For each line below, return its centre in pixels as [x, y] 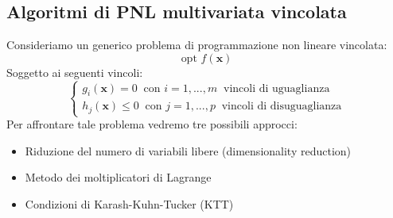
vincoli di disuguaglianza [282, 107]
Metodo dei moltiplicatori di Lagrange [118, 177]
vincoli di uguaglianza [276, 88]
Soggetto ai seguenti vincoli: [75, 72]
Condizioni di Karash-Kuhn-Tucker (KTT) [129, 203]
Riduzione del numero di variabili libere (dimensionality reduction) [188, 150]
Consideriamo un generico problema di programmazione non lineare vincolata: [197, 45]
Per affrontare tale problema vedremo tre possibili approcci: [152, 124]
